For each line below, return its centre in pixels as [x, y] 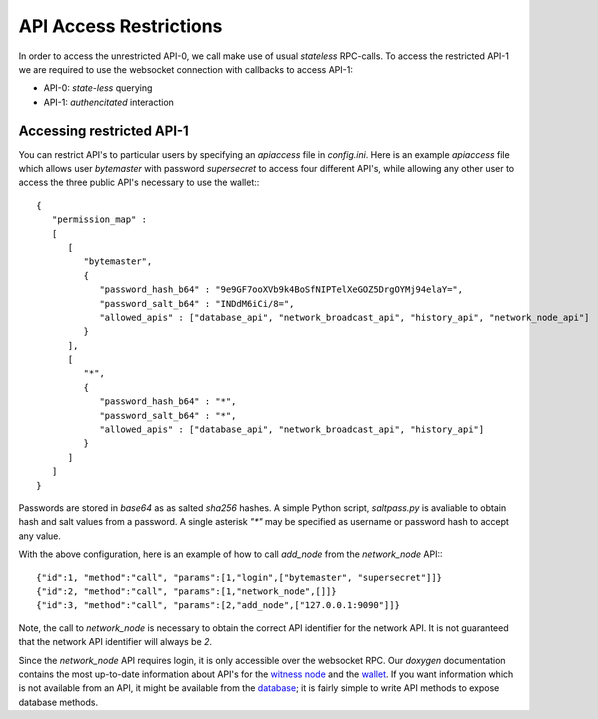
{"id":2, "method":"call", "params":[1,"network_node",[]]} [186, 591]
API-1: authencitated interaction [109, 102]
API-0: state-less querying [98, 88]
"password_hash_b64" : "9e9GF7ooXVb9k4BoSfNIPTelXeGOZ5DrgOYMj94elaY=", [281, 289]
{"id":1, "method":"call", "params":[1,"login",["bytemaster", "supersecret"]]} [239, 577]
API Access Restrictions [120, 26]
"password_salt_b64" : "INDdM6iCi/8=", [197, 303]
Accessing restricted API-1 [103, 130]
